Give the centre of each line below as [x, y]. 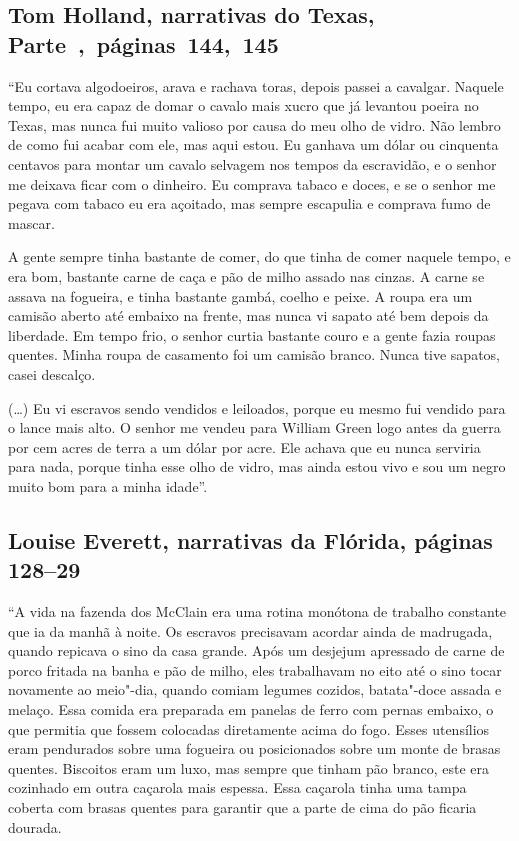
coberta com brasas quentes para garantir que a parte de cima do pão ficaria [242, 807]
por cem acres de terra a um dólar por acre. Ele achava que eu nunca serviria [244, 446]
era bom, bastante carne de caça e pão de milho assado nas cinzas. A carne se [246, 275]
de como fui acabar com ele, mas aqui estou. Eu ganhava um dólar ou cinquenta [253, 144]
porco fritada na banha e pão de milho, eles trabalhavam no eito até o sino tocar [255, 669]
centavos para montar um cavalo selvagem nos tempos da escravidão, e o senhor [252, 163]
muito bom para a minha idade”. [108, 485]
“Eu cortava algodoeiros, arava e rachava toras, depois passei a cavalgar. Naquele [256, 85]
